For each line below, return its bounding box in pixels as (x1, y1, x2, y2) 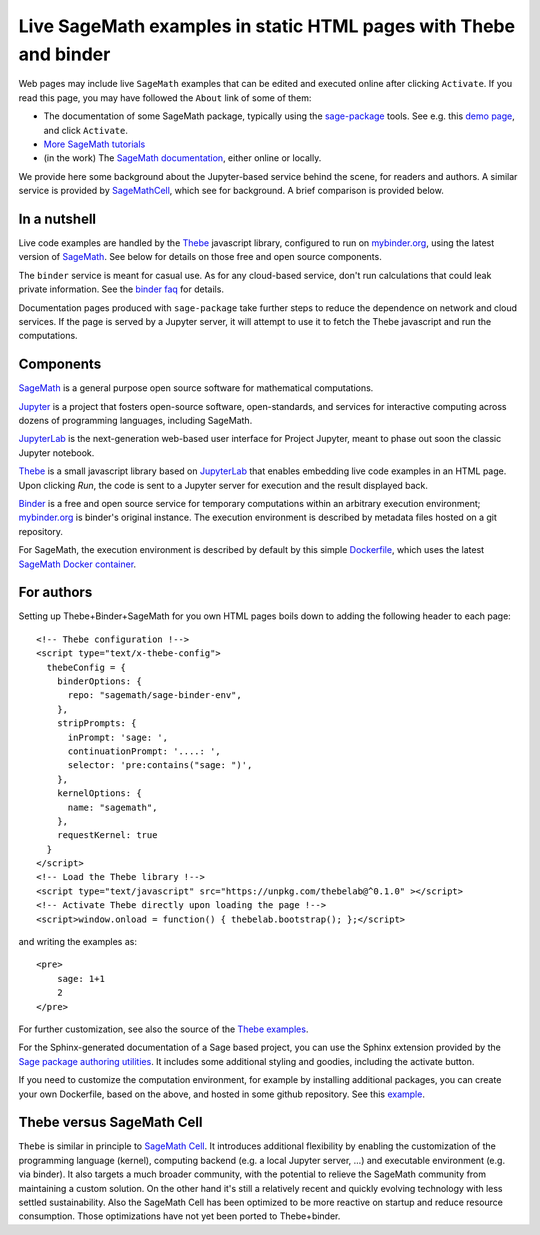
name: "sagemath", (67, 801, 158, 813)
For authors (18, 584, 93, 601)
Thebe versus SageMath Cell (18, 1114, 203, 1131)
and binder (18, 43, 111, 65)
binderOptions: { (56, 676, 142, 687)
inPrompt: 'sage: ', (67, 731, 169, 743)
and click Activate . (43, 124, 129, 136)
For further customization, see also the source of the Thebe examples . (18, 1023, 309, 1035)
